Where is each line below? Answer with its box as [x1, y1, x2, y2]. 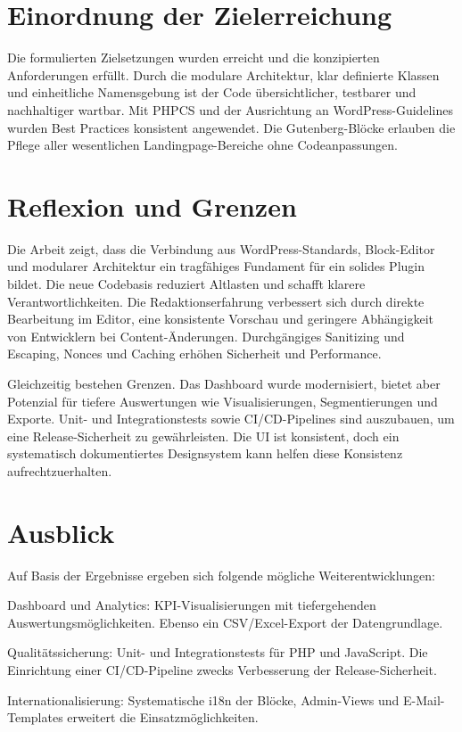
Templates [7, 708, 63, 727]
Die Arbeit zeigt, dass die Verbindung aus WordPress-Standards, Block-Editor [7, 239, 435, 258]
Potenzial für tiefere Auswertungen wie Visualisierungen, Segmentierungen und [7, 391, 438, 410]
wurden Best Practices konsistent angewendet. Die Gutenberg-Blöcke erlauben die [7, 118, 456, 136]
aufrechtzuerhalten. [7, 461, 112, 480]
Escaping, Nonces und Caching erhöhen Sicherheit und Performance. [7, 344, 382, 363]
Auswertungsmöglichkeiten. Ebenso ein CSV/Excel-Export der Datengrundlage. [7, 613, 443, 631]
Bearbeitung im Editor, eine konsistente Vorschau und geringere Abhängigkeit [7, 309, 434, 328]
